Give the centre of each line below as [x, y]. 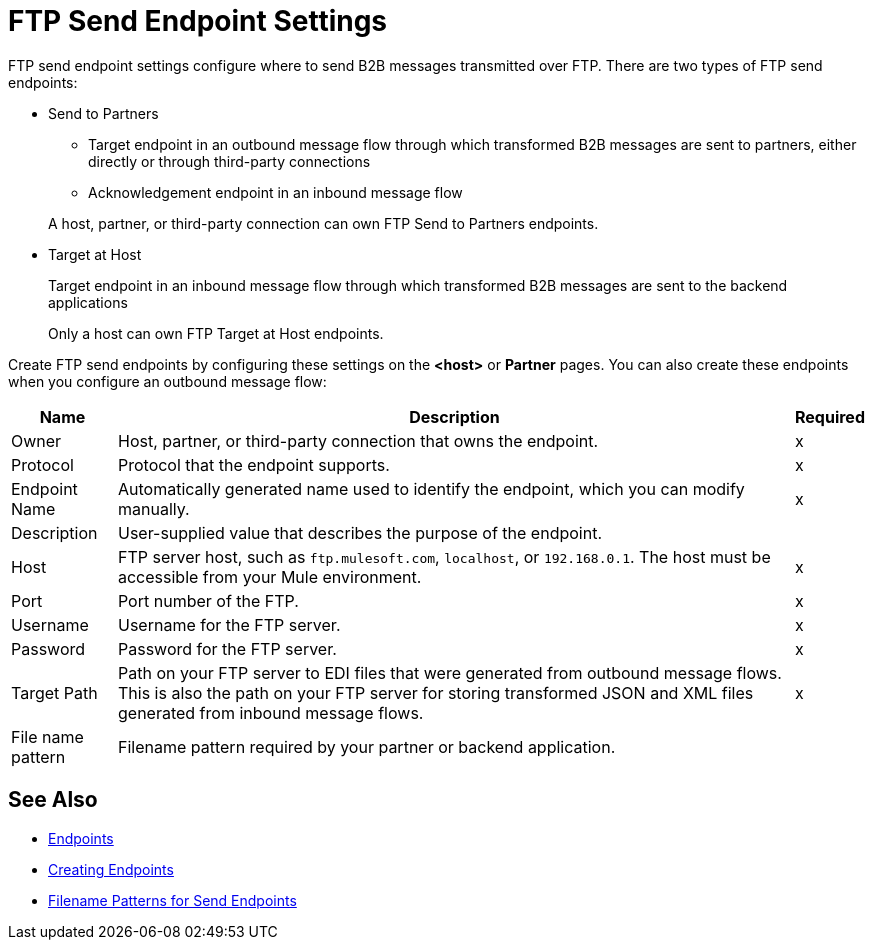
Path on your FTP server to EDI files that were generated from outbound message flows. [449, 672]
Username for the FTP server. [229, 624]
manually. [153, 508]
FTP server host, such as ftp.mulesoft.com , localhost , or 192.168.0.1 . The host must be [444, 556]
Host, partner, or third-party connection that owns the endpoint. [358, 440]
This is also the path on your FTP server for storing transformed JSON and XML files [435, 692]
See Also [53, 800]
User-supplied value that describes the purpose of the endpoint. [359, 532]
